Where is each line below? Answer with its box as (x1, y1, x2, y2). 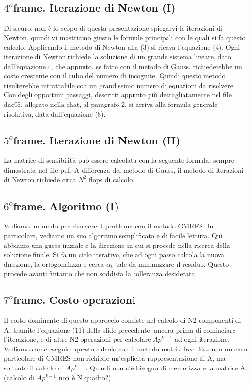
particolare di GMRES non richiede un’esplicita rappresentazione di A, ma (4, 353, 226, 363)
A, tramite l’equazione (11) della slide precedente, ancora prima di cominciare (4, 324, 235, 334)
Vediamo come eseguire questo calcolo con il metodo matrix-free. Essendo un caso (4, 343, 247, 353)
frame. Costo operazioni (13, 292, 135, 307)
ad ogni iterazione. (175, 334, 230, 344)
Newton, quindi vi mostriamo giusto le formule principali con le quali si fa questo (4, 32, 246, 42)
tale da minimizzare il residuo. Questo (116, 259, 229, 269)
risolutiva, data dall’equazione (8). (4, 108, 106, 119)
